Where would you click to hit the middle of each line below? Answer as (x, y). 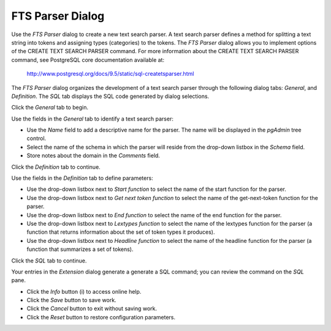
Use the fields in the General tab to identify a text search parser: (93, 119)
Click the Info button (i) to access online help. (84, 291)
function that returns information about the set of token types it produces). (121, 232)
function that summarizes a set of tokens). (80, 249)
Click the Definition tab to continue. (56, 167)
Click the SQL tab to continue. (49, 261)
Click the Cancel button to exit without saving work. (92, 308)
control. (36, 138)
